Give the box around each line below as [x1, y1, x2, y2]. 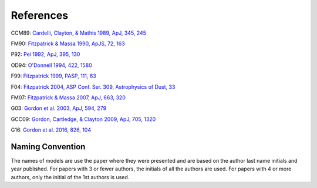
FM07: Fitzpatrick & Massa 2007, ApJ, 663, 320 [11, 94, 126, 101]
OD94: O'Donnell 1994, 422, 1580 [11, 62, 92, 69]
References [11, 9, 69, 22]
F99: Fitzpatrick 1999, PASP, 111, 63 [11, 72, 96, 79]
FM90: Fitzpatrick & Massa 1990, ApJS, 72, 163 [11, 40, 126, 47]
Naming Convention [11, 142, 86, 152]
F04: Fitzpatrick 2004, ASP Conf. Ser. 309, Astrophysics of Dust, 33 [11, 83, 176, 90]
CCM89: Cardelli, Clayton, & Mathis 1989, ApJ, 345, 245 [11, 29, 147, 36]
